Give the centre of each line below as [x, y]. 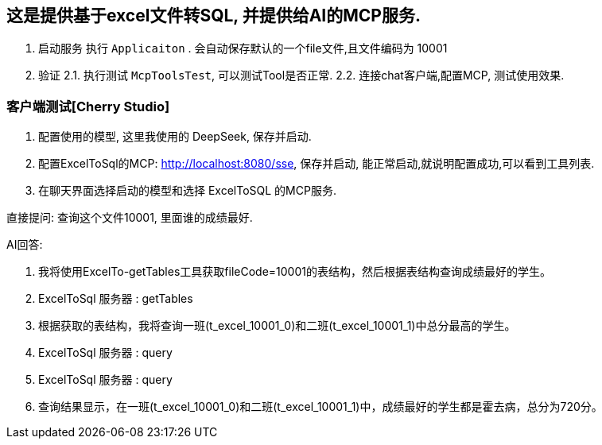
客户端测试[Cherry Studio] [88, 106]
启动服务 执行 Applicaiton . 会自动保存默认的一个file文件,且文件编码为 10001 [243, 48]
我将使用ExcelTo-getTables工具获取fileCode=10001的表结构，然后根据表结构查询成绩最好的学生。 [295, 272]
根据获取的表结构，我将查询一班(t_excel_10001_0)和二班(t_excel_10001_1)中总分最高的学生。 [277, 326]
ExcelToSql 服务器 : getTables [116, 299]
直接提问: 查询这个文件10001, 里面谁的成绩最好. [130, 218]
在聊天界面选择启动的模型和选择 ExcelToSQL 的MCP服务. [187, 191]
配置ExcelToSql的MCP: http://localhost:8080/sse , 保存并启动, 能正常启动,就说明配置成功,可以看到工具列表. [317, 164]
